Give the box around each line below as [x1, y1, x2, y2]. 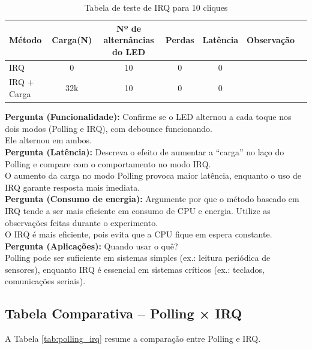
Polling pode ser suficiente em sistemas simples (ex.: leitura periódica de [5, 251, 271, 264]
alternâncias [103, 34, 154, 46]
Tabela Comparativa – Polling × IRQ [5, 304, 242, 323]
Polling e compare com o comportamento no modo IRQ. [5, 157, 211, 170]
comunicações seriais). [5, 275, 86, 287]
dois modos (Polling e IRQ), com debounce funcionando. [5, 122, 212, 134]
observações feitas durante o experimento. [5, 216, 158, 228]
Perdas [165, 34, 194, 46]
